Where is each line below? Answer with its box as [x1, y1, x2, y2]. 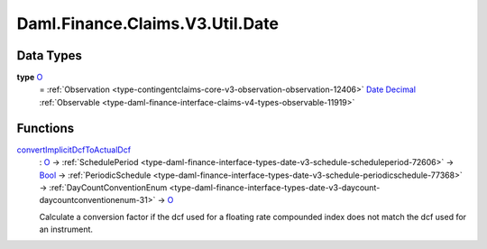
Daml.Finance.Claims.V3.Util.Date [16, 14, 280, 33]
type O [16, 72, 43, 83]
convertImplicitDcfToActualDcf [16, 144, 131, 155]
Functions [16, 120, 75, 135]
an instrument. [39, 224, 94, 235]
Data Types [16, 48, 83, 63]
